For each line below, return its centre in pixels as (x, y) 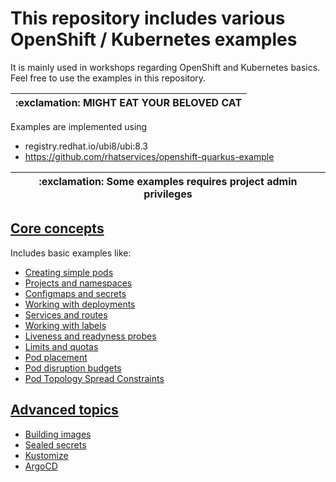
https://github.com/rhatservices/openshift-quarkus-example (149, 156)
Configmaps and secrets (75, 293)
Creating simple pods (69, 272)
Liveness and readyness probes (90, 336)
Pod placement (56, 357)
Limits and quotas (61, 346)
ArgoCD (41, 466)
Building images (58, 434)
